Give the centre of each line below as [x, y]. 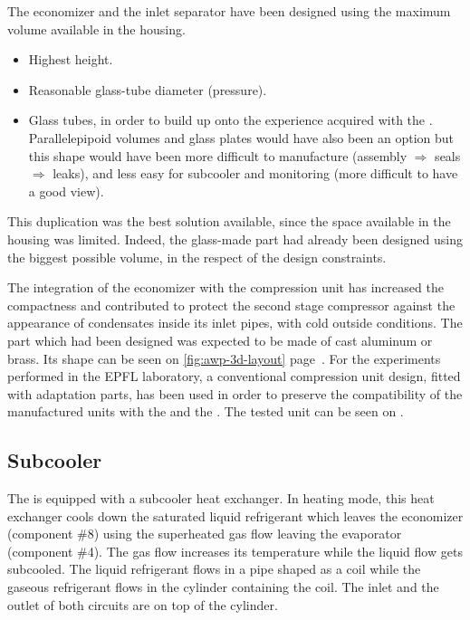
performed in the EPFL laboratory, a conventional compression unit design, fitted [234, 376]
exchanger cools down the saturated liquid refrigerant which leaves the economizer [235, 515]
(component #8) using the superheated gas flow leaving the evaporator [205, 534]
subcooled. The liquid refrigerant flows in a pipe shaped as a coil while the [214, 569]
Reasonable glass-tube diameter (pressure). [148, 89]
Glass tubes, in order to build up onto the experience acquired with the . [230, 120]
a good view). [66, 191]
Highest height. [71, 59]
